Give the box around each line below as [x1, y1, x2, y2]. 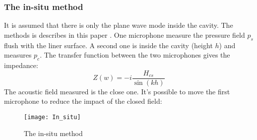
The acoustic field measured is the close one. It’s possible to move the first [4, 86, 230, 96]
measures [4, 50, 32, 60]
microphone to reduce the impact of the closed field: [4, 96, 162, 106]
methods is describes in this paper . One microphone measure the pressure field [4, 29, 245, 40]
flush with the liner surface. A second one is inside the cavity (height [4, 40, 213, 50]
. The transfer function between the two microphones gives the [40, 50, 230, 60]
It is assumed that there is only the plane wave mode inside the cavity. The [4, 20, 233, 30]
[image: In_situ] [24, 113, 81, 121]
